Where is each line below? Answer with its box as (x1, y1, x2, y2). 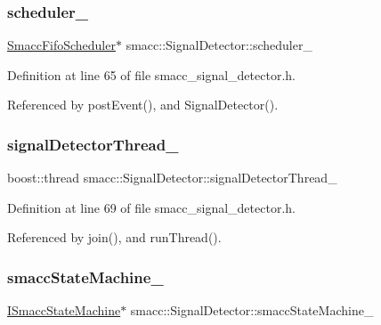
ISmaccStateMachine (7, 301, 121, 320)
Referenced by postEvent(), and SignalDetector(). (7, 95, 279, 114)
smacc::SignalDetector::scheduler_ (126, 36, 312, 54)
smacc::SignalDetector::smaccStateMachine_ (130, 301, 374, 320)
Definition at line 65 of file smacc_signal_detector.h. (7, 65, 296, 84)
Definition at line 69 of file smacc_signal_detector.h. (7, 198, 296, 216)
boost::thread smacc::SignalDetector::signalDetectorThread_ (7, 168, 337, 187)
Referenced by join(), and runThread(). (7, 228, 222, 247)
